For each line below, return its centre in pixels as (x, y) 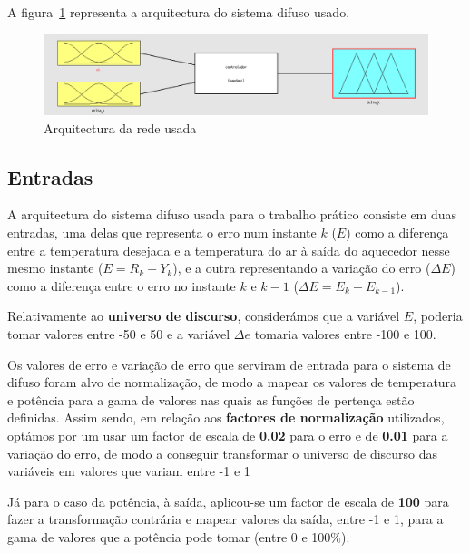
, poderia (438, 316)
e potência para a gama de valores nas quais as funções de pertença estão (211, 399)
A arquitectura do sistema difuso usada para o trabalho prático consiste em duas (232, 214)
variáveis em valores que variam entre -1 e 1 (129, 471)
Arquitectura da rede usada (120, 127)
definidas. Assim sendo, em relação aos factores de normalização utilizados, (226, 417)
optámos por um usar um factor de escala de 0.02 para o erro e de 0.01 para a (228, 435)
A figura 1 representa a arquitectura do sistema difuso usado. (179, 12)
